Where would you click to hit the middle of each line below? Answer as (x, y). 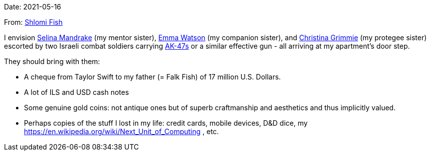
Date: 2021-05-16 (33, 7)
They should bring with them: (52, 61)
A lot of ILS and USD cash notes (77, 92)
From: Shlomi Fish (33, 22)
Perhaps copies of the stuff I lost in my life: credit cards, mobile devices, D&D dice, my (166, 123)
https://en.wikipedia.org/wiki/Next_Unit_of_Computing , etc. (121, 131)
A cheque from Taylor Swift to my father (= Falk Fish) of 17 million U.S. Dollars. (152, 77)
